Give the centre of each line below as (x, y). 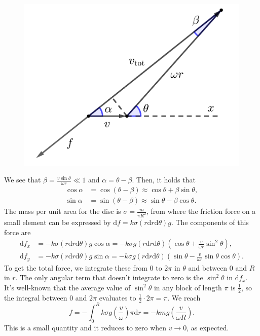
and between (208, 267)
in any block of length (188, 287)
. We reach (184, 297)
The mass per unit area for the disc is (63, 211)
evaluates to (118, 297)
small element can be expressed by (58, 222)
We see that (23, 180)
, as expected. (208, 327)
